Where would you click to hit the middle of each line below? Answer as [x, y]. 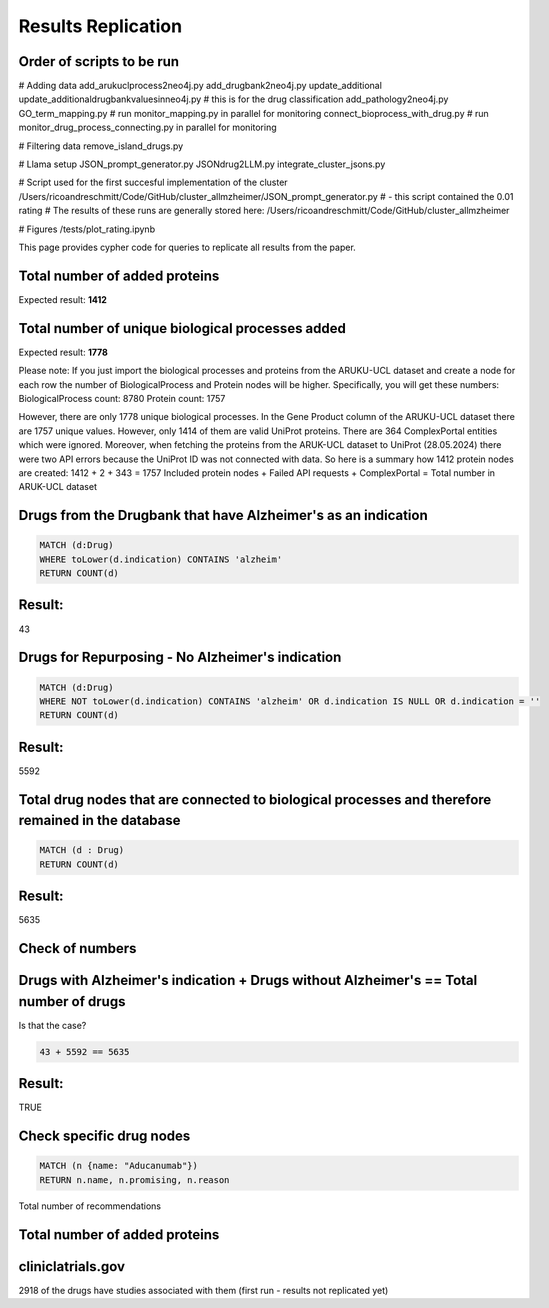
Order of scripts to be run [99, 61]
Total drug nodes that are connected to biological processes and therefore [255, 799]
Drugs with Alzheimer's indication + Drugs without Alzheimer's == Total [248, 980]
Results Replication [100, 26]
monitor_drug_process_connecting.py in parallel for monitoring [147, 127]
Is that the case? [52, 1025]
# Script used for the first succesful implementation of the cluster [153, 182]
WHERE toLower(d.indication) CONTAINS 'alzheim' [161, 559]
